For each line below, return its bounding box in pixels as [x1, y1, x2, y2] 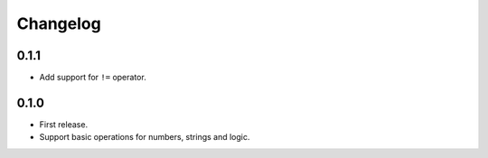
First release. [39, 118, 89, 130]
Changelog [16, 14, 101, 33]
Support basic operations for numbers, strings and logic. [39, 132, 250, 143]
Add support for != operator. [39, 72, 146, 83]
